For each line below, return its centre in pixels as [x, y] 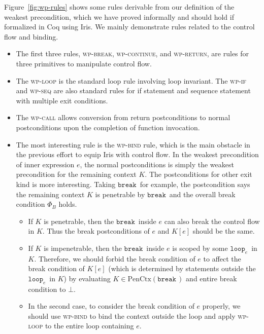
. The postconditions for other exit [199, 174]
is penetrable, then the [79, 221]
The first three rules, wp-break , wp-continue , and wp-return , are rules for [133, 53]
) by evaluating [87, 278]
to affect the [222, 258]
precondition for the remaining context [76, 174]
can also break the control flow [212, 221]
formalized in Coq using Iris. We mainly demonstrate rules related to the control [129, 27]
